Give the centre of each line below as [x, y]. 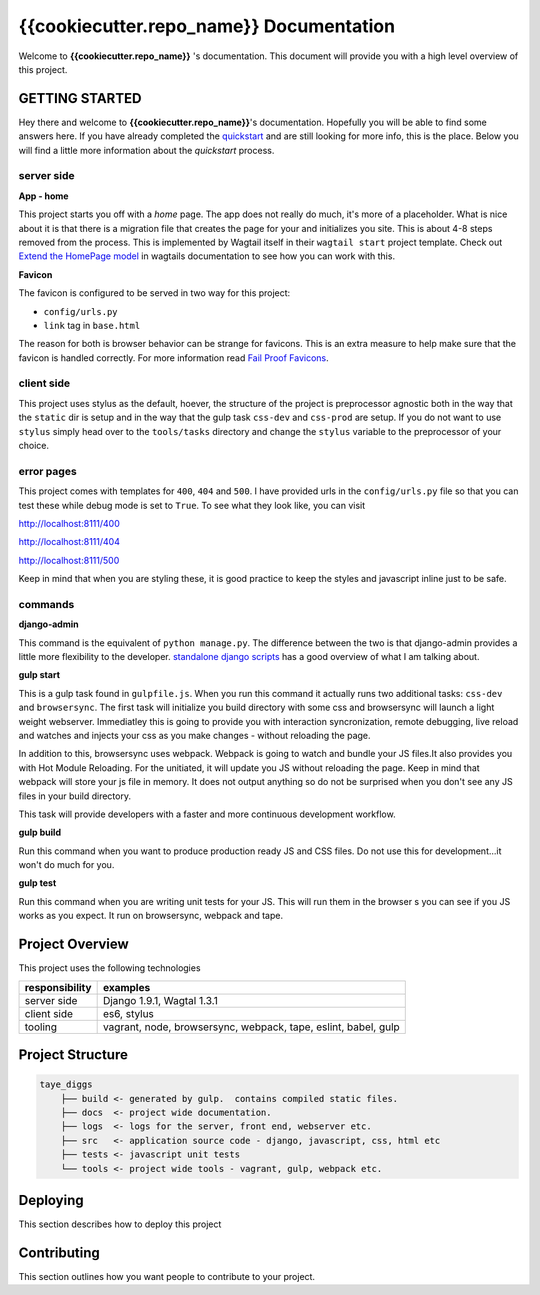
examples [126, 987]
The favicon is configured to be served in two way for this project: [154, 293]
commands [46, 604]
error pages [47, 471]
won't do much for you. [66, 865]
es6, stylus [128, 1013]
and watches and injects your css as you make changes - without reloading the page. [194, 735]
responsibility [58, 987]
